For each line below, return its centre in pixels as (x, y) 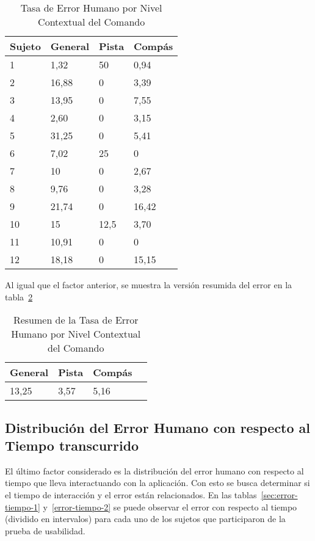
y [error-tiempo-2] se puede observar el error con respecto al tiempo (170, 507)
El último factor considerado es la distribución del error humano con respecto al (154, 470)
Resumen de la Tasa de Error (76, 320)
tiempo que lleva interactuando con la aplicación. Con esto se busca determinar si (157, 483)
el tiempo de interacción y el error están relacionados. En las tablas (131, 494)
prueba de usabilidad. (45, 530)
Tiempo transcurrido (72, 445)
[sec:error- (279, 494)
